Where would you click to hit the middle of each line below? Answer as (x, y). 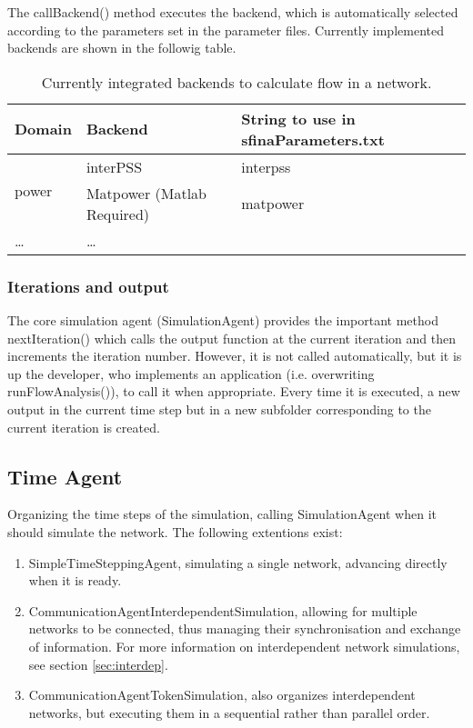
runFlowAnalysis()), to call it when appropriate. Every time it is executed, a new (234, 391)
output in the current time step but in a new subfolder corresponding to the (219, 409)
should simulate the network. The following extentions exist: (175, 531)
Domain (43, 129)
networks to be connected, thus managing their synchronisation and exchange (245, 628)
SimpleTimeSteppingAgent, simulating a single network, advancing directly (238, 562)
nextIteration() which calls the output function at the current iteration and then (232, 338)
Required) (118, 214)
